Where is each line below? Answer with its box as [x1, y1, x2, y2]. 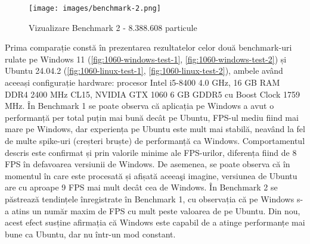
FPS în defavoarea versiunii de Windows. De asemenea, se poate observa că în [5, 158, 290, 170]
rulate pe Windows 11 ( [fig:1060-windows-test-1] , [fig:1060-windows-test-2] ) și [5, 52, 287, 65]
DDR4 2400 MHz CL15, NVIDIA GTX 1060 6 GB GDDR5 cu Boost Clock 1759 [5, 87, 300, 100]
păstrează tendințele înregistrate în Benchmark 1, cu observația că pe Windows [5, 192, 294, 205]
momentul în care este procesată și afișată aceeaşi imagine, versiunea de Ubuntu [5, 169, 297, 182]
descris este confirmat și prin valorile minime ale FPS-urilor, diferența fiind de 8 [5, 146, 297, 158]
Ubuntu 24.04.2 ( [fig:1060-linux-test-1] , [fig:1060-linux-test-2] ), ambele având [5, 64, 283, 77]
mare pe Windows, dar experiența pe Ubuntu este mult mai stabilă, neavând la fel [5, 123, 305, 135]
